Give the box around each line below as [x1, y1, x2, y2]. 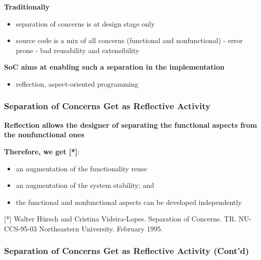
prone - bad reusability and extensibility [16, 45, 140, 55]
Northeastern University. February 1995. [39, 223, 163, 233]
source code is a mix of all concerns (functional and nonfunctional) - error [16, 35, 243, 46]
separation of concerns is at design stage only [16, 18, 155, 29]
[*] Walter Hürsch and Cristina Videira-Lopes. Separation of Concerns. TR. [4, 213, 236, 224]
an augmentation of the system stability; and [16, 180, 154, 190]
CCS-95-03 [4, 223, 37, 233]
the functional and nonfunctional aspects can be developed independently [16, 196, 242, 207]
